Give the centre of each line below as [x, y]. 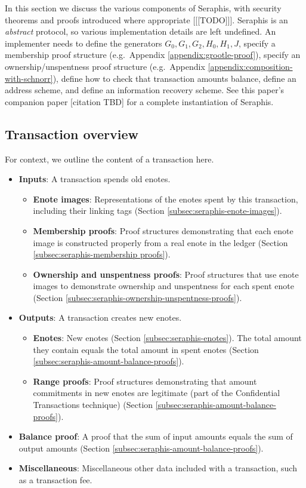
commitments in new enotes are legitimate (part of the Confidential [157, 393]
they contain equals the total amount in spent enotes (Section [146, 349]
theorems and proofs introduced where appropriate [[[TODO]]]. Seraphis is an [146, 19]
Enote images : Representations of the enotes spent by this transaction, [166, 199]
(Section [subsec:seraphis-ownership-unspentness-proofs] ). [137, 297]
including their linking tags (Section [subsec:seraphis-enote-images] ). [157, 211]
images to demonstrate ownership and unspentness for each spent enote [163, 286]
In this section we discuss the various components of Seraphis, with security [143, 8]
